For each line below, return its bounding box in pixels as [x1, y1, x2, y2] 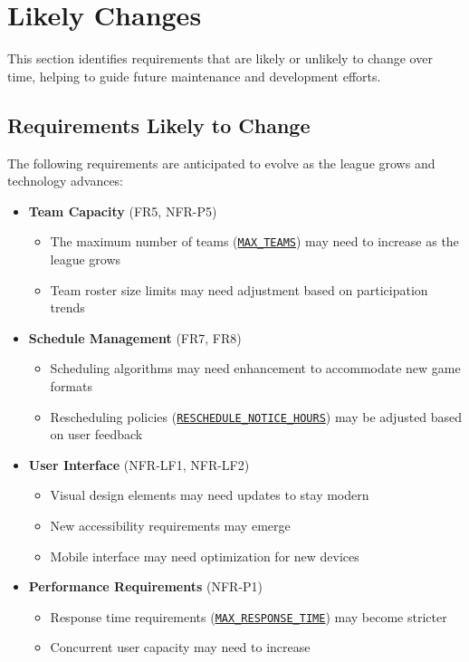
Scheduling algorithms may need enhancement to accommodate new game [50, 359, 461, 378]
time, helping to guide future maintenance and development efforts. [7, 66, 381, 85]
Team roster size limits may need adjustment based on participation [50, 280, 428, 299]
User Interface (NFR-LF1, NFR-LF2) [28, 455, 250, 474]
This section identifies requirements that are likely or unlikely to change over [7, 49, 433, 68]
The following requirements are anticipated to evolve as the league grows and [7, 153, 435, 172]
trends [50, 298, 85, 317]
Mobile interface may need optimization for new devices [50, 546, 359, 565]
